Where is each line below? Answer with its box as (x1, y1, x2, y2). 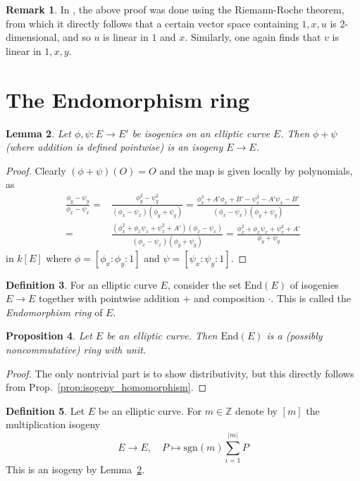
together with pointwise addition (39, 291, 180, 306)
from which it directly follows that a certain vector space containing (6, 15, 299, 30)
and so (62, 30, 91, 44)
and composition (193, 291, 265, 306)
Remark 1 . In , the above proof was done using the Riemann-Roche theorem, (6, 2, 345, 16)
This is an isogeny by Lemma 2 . (6, 462, 145, 477)
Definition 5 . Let (6, 403, 85, 418)
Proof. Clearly (6, 163, 66, 177)
